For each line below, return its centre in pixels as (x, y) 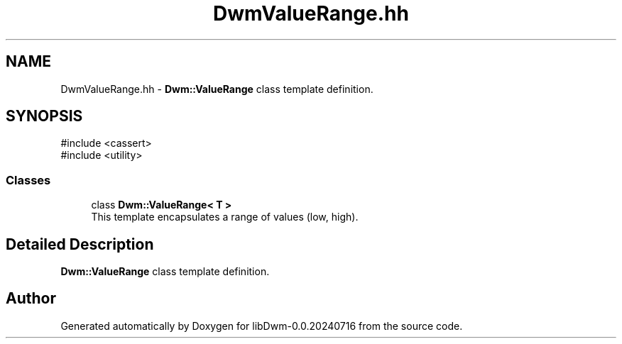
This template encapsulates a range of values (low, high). (225, 217)
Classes (28, 180)
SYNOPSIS (44, 116)
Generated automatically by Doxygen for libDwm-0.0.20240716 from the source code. (262, 326)
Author (31, 299)
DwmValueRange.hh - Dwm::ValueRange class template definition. (217, 89)
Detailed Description (80, 244)
